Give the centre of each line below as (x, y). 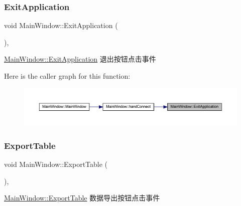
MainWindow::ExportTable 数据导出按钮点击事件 (82, 198)
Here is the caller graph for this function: (67, 76)
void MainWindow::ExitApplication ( (61, 25)
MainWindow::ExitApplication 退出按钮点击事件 (80, 59)
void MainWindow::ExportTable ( (56, 164)
